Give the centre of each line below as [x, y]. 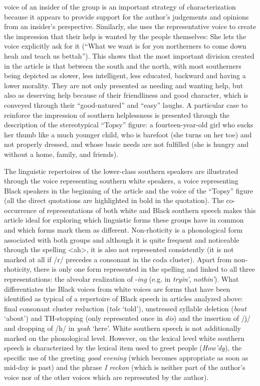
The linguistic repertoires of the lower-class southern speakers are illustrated [121, 171]
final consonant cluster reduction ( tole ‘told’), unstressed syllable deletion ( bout [125, 308]
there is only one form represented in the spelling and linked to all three [144, 269]
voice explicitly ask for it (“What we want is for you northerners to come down [125, 46]
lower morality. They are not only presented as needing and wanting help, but [124, 85]
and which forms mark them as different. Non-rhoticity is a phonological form [123, 230]
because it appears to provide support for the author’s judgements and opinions [126, 16]
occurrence [21, 210]
